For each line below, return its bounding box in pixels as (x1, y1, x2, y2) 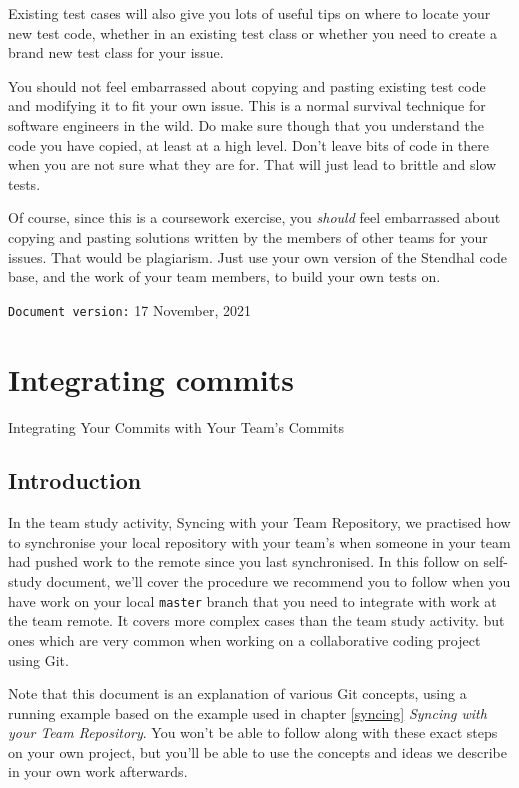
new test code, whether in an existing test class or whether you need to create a (8, 22, 497, 43)
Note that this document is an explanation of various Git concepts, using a (8, 683, 467, 704)
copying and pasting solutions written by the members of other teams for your (8, 226, 488, 247)
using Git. (8, 649, 69, 670)
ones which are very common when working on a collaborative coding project (8, 629, 481, 650)
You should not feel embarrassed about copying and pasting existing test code (8, 75, 486, 96)
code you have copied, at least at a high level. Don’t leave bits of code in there (8, 134, 490, 155)
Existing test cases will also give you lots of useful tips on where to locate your (8, 3, 491, 23)
